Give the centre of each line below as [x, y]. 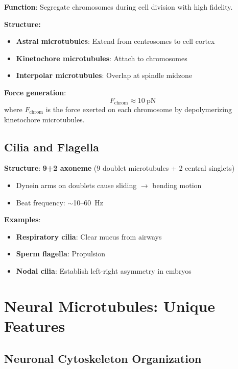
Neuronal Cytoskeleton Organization [103, 358]
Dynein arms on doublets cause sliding [76, 185]
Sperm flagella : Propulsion [61, 254]
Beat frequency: [41, 202]
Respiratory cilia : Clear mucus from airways [89, 236]
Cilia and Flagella [52, 147]
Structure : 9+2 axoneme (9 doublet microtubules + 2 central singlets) [120, 168]
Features [35, 325]
